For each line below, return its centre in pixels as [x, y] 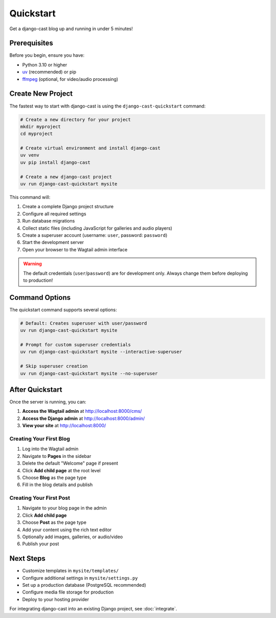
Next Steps [27, 558]
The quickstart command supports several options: [63, 310]
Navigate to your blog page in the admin [64, 508]
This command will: [30, 197]
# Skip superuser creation [54, 366]
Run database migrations [49, 221]
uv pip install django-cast [55, 162]
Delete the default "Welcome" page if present [70, 463]
